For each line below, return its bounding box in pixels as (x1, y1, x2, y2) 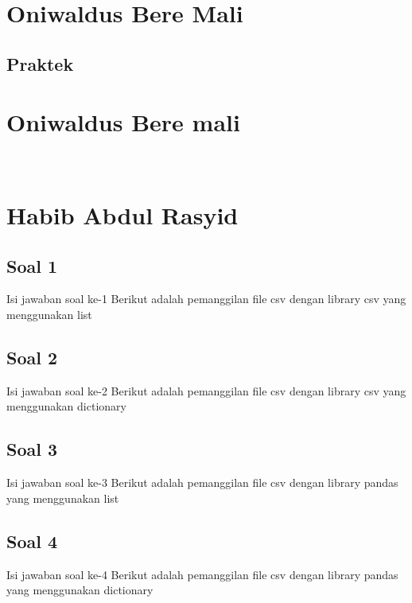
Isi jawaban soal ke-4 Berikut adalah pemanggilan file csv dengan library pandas (6, 566, 398, 582)
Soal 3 (6, 437, 58, 461)
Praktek (6, 51, 74, 76)
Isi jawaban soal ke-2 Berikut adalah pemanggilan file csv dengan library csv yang (6, 382, 406, 399)
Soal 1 (6, 253, 58, 278)
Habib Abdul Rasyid (6, 199, 239, 231)
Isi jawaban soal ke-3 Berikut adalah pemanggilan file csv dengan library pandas (6, 474, 398, 491)
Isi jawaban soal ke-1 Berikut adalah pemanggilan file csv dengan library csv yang (6, 290, 406, 307)
